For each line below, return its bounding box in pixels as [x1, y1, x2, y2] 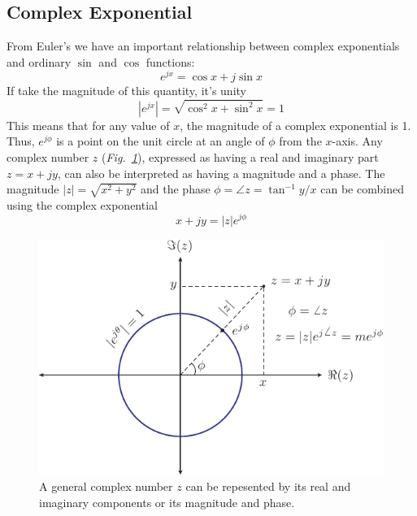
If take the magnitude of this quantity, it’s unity [7, 82, 246, 99]
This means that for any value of [7, 116, 170, 133]
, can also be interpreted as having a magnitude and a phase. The [57, 164, 385, 181]
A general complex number [39, 477, 173, 494]
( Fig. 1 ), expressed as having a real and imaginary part [101, 148, 379, 165]
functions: [146, 53, 195, 70]
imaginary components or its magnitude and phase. [39, 493, 295, 510]
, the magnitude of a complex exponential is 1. [180, 116, 411, 133]
